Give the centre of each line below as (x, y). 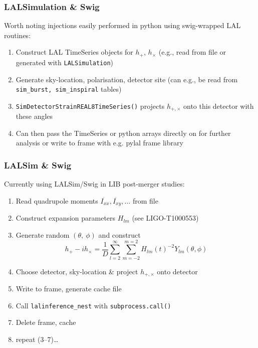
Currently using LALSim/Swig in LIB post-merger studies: (94, 184)
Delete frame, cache (46, 322)
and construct (119, 234)
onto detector (177, 271)
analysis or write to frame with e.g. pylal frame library (99, 143)
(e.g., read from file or (192, 52)
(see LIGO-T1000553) (165, 218)
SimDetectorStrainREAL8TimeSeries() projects (90, 106)
